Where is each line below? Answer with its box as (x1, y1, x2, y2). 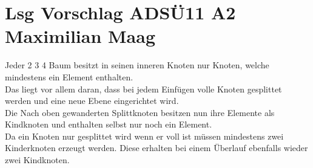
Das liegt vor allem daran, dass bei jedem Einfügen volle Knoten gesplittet (5, 82, 282, 95)
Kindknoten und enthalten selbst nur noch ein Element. (5, 118, 212, 131)
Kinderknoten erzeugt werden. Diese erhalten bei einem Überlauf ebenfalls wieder (5, 141, 308, 154)
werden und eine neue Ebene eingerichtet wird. (5, 94, 179, 107)
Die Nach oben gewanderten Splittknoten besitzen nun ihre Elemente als (5, 106, 275, 118)
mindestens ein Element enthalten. (5, 70, 133, 83)
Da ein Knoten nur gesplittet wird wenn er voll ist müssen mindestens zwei (5, 129, 284, 142)
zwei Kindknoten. (5, 153, 70, 166)
